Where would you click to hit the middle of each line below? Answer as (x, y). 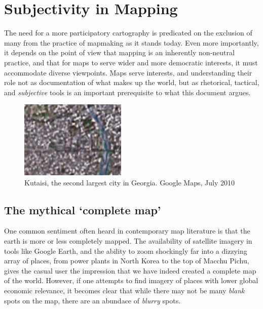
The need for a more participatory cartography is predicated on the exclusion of (128, 33)
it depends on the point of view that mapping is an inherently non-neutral (119, 52)
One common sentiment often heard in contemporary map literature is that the (127, 231)
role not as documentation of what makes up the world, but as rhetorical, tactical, (132, 82)
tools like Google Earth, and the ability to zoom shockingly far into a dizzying (126, 250)
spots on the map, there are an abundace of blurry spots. (92, 300)
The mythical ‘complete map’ (83, 209)
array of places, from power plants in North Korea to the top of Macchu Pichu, (127, 261)
